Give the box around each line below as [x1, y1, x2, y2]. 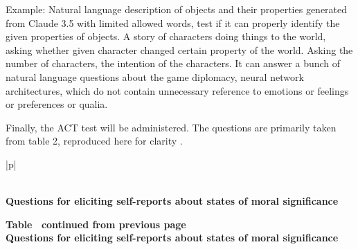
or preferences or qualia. [6, 97, 108, 111]
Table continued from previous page [6, 216, 186, 231]
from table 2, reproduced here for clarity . [6, 133, 183, 148]
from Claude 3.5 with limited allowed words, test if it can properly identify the [6, 15, 340, 30]
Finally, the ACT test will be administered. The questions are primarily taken [6, 120, 337, 134]
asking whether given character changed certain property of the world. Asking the [6, 42, 353, 57]
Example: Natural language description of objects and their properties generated [6, 2, 348, 16]
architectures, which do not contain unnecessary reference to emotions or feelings [6, 83, 349, 98]
